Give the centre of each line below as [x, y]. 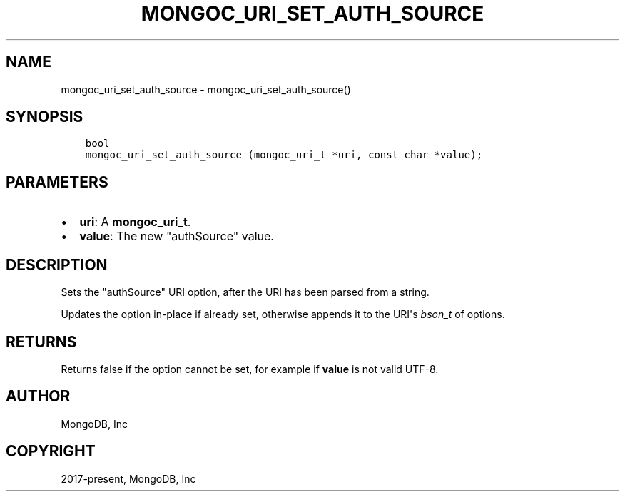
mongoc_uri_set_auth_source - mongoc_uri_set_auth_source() [206, 89]
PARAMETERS [57, 182]
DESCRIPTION [57, 265]
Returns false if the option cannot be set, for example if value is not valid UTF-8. [250, 369]
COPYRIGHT [51, 451]
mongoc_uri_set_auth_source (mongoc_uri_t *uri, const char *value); [284, 155]
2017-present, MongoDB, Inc [128, 478]
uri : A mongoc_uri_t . [135, 222]
